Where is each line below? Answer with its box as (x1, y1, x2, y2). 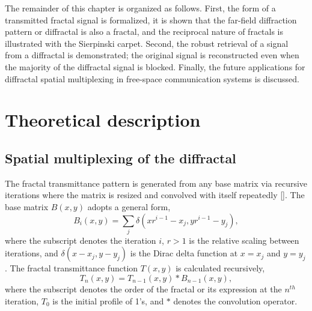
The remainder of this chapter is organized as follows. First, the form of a (5, 2, 276, 14)
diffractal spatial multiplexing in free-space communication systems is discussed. (5, 72, 299, 85)
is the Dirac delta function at (130, 247, 238, 259)
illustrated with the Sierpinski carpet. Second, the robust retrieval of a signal (5, 37, 289, 49)
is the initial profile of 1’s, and (52, 294, 164, 307)
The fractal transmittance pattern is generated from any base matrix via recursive (5, 177, 308, 189)
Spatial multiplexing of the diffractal (5, 148, 236, 167)
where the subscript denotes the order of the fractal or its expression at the (5, 283, 282, 295)
